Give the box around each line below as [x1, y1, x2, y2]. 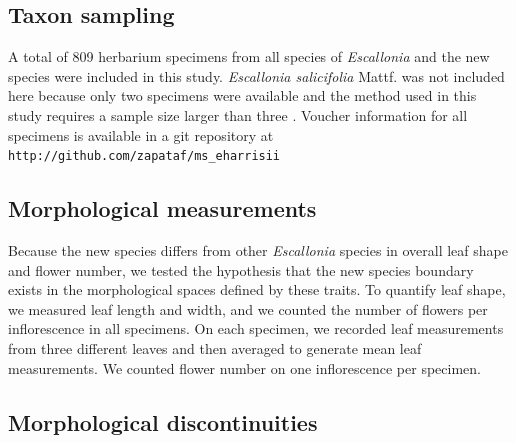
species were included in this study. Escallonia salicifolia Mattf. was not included [8, 65, 505, 86]
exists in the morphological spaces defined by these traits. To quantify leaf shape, [8, 279, 506, 300]
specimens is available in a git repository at [8, 124, 274, 145]
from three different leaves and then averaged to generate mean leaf [8, 338, 422, 358]
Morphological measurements [8, 193, 317, 224]
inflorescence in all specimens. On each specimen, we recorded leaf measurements [8, 318, 504, 339]
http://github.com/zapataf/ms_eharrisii [8, 149, 281, 164]
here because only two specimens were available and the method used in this [8, 85, 477, 106]
